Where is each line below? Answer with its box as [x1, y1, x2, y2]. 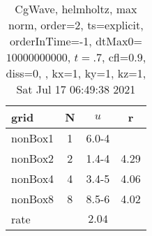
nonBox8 [11, 191, 54, 207]
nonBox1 [11, 130, 54, 146]
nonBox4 [11, 170, 54, 186]
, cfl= [101, 49, 129, 65]
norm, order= [8, 17, 75, 33]
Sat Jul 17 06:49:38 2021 [16, 81, 136, 97]
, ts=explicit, [80, 17, 144, 33]
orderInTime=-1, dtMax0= [9, 33, 142, 49]
